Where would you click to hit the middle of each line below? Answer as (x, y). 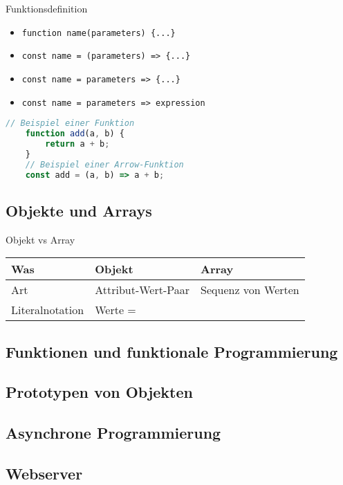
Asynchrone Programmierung (113, 433)
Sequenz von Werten (250, 290)
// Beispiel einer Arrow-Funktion (104, 164)
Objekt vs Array (40, 239)
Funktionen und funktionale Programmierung (172, 351)
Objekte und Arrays (79, 210)
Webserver (44, 473)
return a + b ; (77, 144)
